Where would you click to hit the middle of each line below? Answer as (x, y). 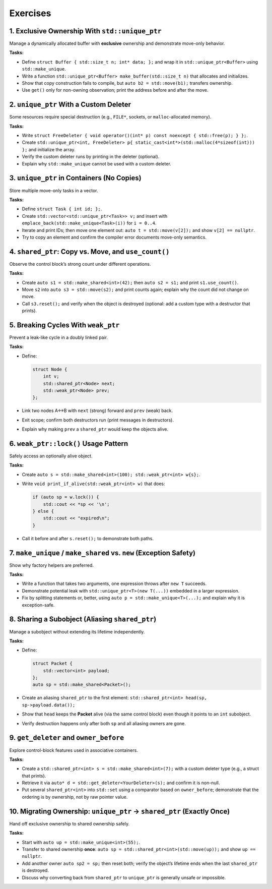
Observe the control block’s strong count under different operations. (80, 264)
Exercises (30, 13)
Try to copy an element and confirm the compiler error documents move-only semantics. (114, 237)
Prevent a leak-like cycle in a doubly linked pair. (59, 337)
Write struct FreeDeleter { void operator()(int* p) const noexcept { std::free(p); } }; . (135, 136)
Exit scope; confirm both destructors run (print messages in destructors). (98, 420)
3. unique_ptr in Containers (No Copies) (75, 178)
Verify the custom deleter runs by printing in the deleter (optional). (91, 157)
